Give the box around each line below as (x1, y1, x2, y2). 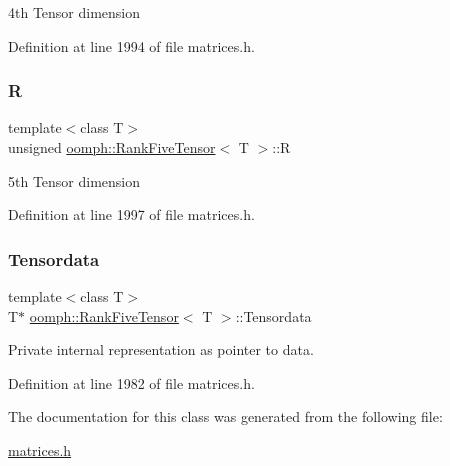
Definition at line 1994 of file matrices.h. (8, 35, 255, 56)
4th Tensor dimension (8, 2, 141, 22)
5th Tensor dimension (8, 170, 141, 191)
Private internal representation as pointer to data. (8, 339, 314, 360)
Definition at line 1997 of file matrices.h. (8, 204, 255, 225)
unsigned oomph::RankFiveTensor (8, 137, 216, 157)
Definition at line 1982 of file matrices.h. (8, 372, 255, 393)
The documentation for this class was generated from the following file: (8, 406, 443, 427)
